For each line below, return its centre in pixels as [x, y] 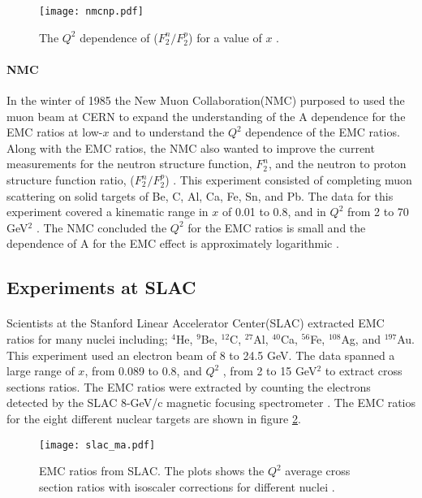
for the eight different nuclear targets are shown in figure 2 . [154, 418]
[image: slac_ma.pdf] [97, 445]
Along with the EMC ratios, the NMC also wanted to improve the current [191, 147]
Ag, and [361, 338]
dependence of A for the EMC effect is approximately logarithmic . [173, 243]
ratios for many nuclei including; [87, 338]
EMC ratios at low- [55, 132]
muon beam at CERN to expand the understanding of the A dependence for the [206, 116]
